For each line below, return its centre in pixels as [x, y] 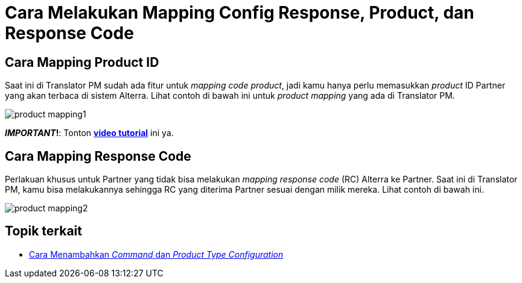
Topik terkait [43, 231]
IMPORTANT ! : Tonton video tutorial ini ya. [89, 133]
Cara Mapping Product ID [82, 62]
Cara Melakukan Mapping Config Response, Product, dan [240, 13]
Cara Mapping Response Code [98, 156]
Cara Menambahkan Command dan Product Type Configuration [156, 254]
